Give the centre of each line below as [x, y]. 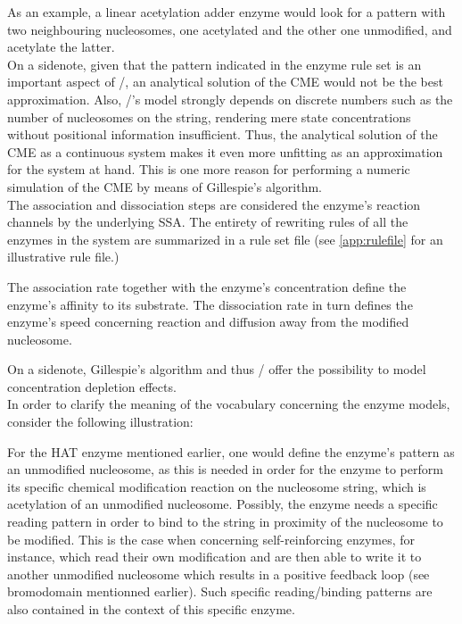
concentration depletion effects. [92, 386]
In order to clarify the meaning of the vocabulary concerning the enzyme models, [229, 404]
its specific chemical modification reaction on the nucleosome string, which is [217, 486]
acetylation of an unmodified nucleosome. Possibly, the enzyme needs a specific [223, 504]
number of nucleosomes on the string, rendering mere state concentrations [209, 116]
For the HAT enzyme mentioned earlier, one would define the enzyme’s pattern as [231, 451]
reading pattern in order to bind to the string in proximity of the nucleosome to [225, 522]
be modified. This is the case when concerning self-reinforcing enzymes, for [211, 539]
